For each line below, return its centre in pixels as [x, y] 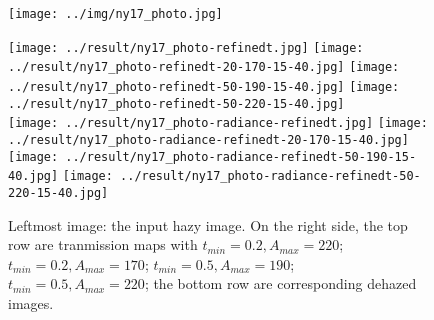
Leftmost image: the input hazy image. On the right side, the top [208, 224]
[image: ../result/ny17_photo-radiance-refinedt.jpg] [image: [218, 123]
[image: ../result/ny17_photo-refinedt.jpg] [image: [186, 47]
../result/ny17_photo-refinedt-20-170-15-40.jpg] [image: [204, 67]
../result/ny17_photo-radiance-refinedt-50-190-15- [241, 156]
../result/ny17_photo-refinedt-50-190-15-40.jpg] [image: [204, 86]
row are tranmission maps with [103, 244]
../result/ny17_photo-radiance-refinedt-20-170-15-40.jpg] [208, 139]
